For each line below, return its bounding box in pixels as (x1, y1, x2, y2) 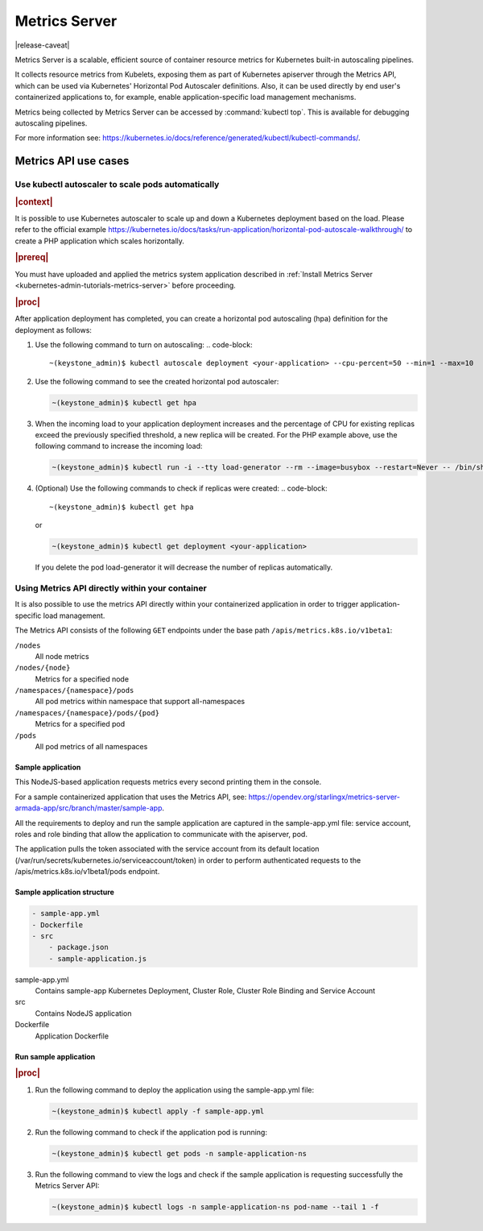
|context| (14, 196, 53, 207)
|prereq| (14, 252, 49, 263)
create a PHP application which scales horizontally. (14, 236, 185, 246)
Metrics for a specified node (35, 674, 129, 684)
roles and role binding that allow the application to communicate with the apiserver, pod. (14, 829, 308, 839)
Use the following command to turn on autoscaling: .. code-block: (35, 339, 253, 350)
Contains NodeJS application (35, 1008, 132, 1018)
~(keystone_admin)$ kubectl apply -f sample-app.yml (52, 1106, 265, 1116)
